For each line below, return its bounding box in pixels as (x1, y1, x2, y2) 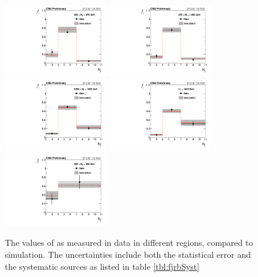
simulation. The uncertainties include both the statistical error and (5, 248, 251, 260)
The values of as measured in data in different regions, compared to (5, 236, 253, 249)
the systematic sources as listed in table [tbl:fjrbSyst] (5, 260, 200, 272)
